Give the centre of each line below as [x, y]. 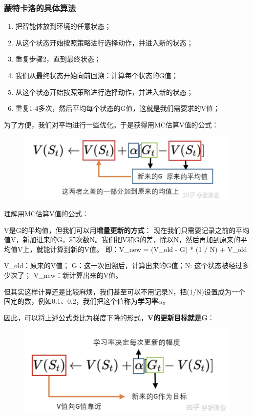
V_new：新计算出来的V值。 [78, 275]
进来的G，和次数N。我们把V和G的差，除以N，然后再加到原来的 [138, 240]
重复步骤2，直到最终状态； [58, 59]
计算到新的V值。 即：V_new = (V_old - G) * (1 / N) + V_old [148, 249]
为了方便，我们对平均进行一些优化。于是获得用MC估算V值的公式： [111, 124]
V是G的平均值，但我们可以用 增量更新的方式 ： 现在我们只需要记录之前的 [120, 230]
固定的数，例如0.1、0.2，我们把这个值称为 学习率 [81, 301]
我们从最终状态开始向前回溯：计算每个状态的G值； [97, 75]
